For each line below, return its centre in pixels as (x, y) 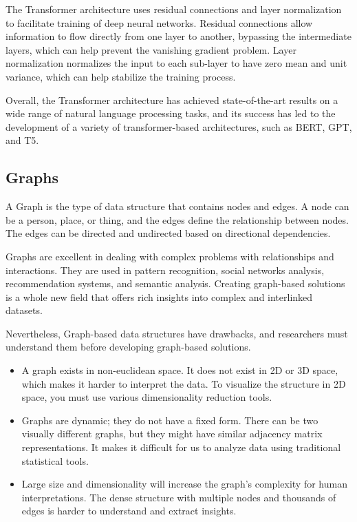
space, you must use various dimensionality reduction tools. (147, 397)
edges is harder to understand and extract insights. (129, 511)
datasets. (24, 310)
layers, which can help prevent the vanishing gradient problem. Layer (151, 49)
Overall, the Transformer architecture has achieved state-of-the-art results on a (172, 100)
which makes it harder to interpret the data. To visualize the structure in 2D (184, 383)
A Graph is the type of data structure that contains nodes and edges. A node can (177, 206)
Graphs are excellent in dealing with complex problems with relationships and (170, 256)
